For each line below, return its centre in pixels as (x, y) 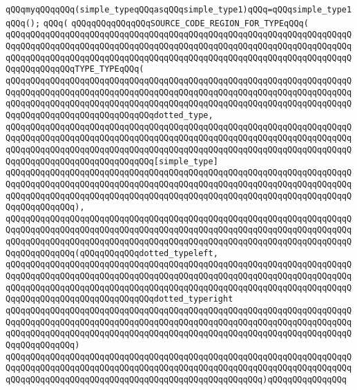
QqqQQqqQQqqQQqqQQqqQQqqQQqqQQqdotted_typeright (119, 299)
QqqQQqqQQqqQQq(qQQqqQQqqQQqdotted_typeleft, (112, 253)
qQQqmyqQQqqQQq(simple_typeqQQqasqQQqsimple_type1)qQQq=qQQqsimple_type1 (179, 10)
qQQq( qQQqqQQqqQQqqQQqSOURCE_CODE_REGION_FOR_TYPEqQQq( (176, 23)
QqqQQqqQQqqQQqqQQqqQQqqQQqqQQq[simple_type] (112, 161)
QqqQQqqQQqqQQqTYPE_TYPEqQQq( (75, 69)
